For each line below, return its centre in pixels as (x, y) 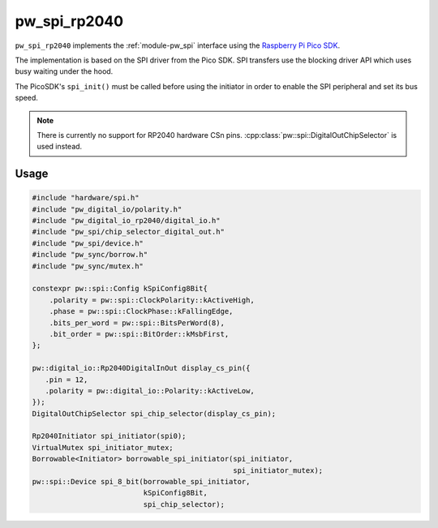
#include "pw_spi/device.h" (88, 243)
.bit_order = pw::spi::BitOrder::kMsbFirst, (139, 334)
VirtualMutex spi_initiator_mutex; (103, 447)
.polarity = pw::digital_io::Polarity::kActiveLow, (150, 391)
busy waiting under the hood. (64, 71)
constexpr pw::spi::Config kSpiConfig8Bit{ (120, 289)
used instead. (60, 147)
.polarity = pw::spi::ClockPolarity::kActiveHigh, (152, 300)
